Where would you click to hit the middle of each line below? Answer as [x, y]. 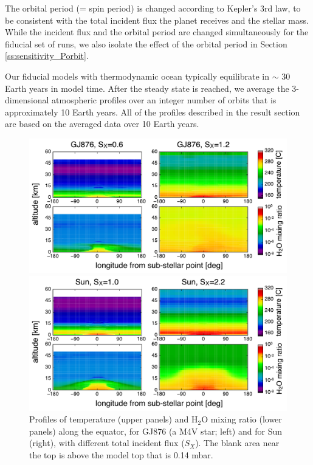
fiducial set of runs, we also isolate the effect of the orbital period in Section [146, 43]
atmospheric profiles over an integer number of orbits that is [164, 100]
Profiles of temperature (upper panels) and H [114, 419]
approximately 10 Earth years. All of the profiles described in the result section [153, 112]
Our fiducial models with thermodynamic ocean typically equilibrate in [137, 76]
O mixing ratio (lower [242, 419]
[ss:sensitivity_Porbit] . [47, 56]
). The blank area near [237, 443]
